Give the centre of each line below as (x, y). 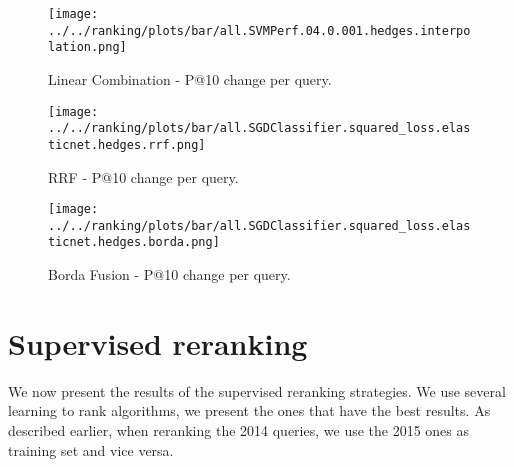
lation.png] (87, 47)
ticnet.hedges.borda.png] (134, 242)
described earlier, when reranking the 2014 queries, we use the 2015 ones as (239, 430)
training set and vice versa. (91, 449)
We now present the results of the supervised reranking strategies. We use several (257, 390)
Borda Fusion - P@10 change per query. (169, 274)
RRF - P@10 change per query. (143, 176)
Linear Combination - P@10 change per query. (190, 78)
